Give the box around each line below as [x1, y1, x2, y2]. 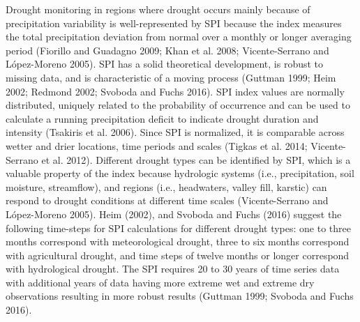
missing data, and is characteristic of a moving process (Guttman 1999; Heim [6, 70, 336, 84]
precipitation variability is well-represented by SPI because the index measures [6, 15, 342, 30]
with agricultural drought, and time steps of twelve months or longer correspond [6, 247, 350, 262]
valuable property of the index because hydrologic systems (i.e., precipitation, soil [6, 166, 354, 181]
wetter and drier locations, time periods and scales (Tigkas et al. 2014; [6, 138, 308, 153]
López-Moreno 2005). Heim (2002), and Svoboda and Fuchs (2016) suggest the [6, 206, 342, 221]
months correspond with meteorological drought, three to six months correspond [6, 234, 350, 249]
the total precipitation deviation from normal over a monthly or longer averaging [6, 29, 352, 44]
